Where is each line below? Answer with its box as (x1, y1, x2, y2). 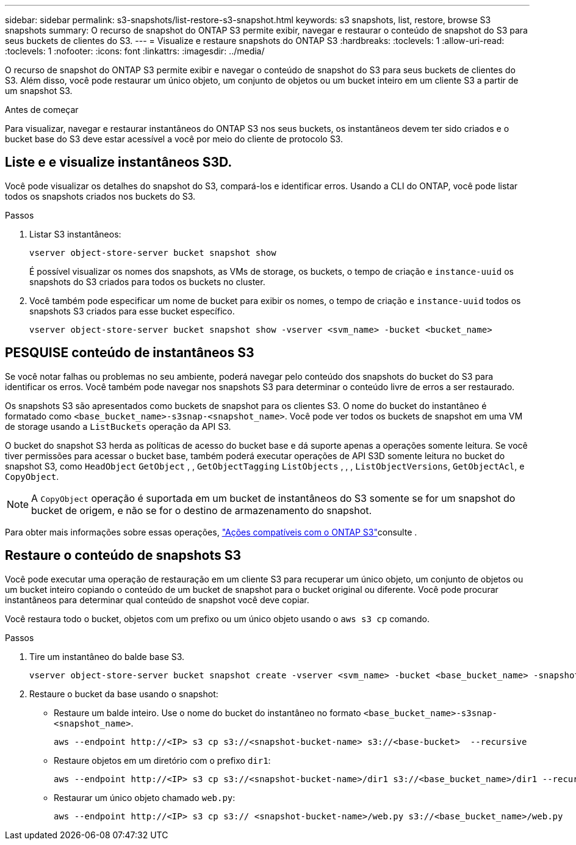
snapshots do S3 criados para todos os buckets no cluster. (29, 276, 265, 287)
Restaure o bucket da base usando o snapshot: (29, 688, 218, 699)
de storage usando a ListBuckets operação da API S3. (5, 421, 231, 432)
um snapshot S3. (5, 85, 73, 96)
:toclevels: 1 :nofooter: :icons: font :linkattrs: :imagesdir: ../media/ (5, 46, 265, 56)
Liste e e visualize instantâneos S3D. (5, 154, 232, 170)
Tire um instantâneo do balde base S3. (29, 651, 185, 662)
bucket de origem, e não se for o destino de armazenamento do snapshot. (31, 504, 372, 517)
